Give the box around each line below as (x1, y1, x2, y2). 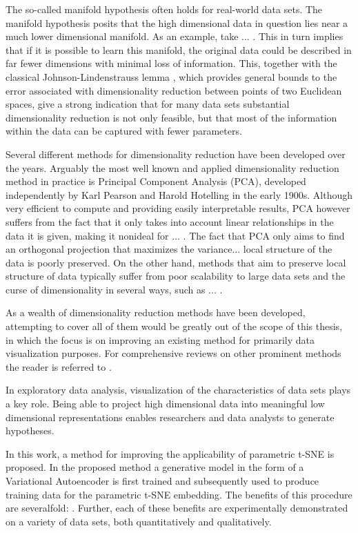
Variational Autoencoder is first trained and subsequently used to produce (6, 474, 319, 487)
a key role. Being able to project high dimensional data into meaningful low (6, 396, 325, 411)
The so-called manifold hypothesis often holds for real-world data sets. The (6, 2, 323, 16)
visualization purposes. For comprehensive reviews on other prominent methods (6, 346, 341, 360)
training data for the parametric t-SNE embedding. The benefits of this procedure (6, 487, 352, 501)
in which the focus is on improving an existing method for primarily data (6, 332, 315, 347)
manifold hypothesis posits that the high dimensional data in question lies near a (6, 15, 348, 30)
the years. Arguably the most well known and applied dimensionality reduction (6, 160, 339, 175)
